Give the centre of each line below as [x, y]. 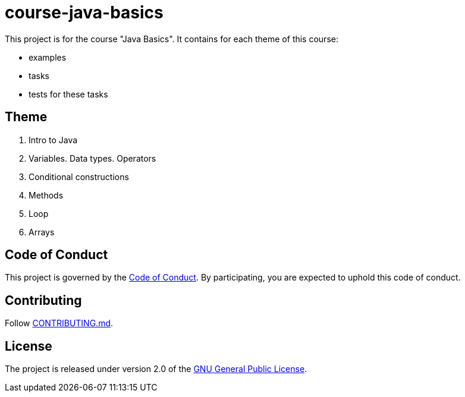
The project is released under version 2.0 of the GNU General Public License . [156, 369]
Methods [46, 195]
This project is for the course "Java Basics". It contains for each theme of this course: [172, 39]
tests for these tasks [68, 94]
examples [48, 57]
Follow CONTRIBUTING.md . [59, 323]
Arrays [42, 232]
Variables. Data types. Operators [92, 158]
